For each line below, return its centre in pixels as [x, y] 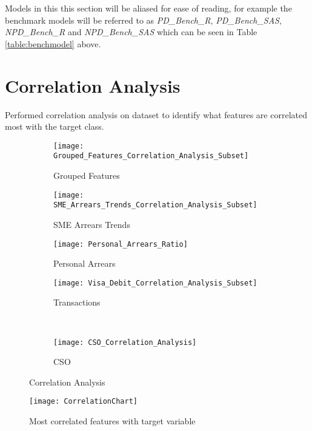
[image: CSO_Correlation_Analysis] [125, 342]
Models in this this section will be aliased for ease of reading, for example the [148, 8]
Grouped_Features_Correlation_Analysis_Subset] [151, 156]
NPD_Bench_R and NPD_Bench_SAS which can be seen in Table [131, 32]
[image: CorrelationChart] [83, 402]
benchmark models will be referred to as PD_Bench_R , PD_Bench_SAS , [143, 20]
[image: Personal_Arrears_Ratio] [121, 244]
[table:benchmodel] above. [53, 43]
